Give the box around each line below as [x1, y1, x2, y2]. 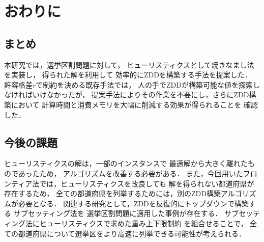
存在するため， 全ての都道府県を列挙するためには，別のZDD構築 [4, 188, 221, 199]
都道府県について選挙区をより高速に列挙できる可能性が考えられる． [18, 228, 246, 238]
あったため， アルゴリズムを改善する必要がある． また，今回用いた [18, 168, 243, 178]
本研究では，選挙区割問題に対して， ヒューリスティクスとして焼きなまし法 [4, 59, 254, 70]
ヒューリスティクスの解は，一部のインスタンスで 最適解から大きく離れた [4, 158, 248, 169]
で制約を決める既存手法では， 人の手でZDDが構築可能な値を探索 [36, 79, 253, 90]
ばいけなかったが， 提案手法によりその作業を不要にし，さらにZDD [25, 89, 249, 100]
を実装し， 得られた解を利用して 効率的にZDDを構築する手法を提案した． [4, 69, 252, 80]
